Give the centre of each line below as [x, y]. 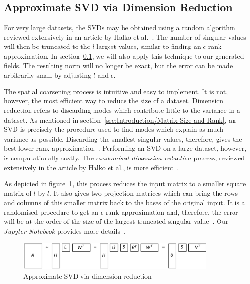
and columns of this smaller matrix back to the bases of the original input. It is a [125, 202]
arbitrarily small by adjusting [47, 75]
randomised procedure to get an [51, 212]
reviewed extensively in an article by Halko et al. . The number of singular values [125, 37]
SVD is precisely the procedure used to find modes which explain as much [114, 129]
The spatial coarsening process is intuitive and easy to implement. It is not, [116, 91]
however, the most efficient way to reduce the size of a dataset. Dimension [114, 101]
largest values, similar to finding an [149, 46]
